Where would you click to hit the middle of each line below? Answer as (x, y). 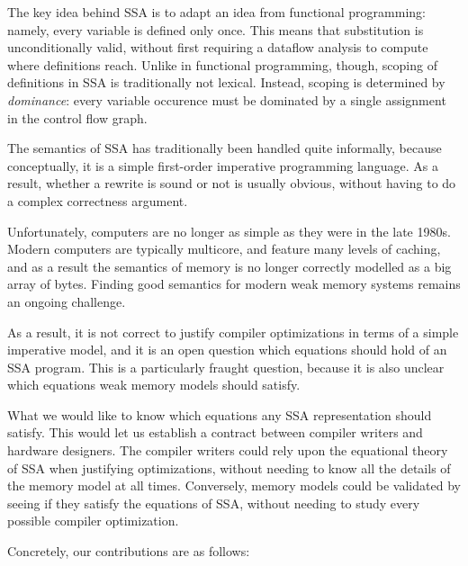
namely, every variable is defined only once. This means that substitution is (216, 29)
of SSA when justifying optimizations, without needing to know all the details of (229, 467)
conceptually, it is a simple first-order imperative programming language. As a (223, 165)
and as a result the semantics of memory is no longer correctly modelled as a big (229, 266)
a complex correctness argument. (98, 200)
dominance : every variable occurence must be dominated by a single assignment (227, 99)
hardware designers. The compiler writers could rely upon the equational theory (228, 450)
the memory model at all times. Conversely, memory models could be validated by (234, 485)
